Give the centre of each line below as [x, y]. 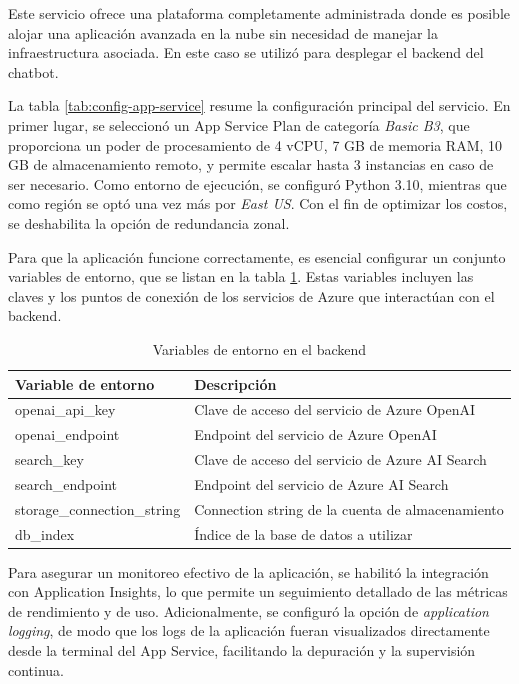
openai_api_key [65, 409]
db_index [45, 533]
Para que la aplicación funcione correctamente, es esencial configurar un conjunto [257, 256]
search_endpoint [66, 483]
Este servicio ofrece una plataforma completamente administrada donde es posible [259, 13]
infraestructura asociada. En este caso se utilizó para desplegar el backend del [246, 52]
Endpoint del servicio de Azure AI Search [321, 483]
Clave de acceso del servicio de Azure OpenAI [335, 409]
